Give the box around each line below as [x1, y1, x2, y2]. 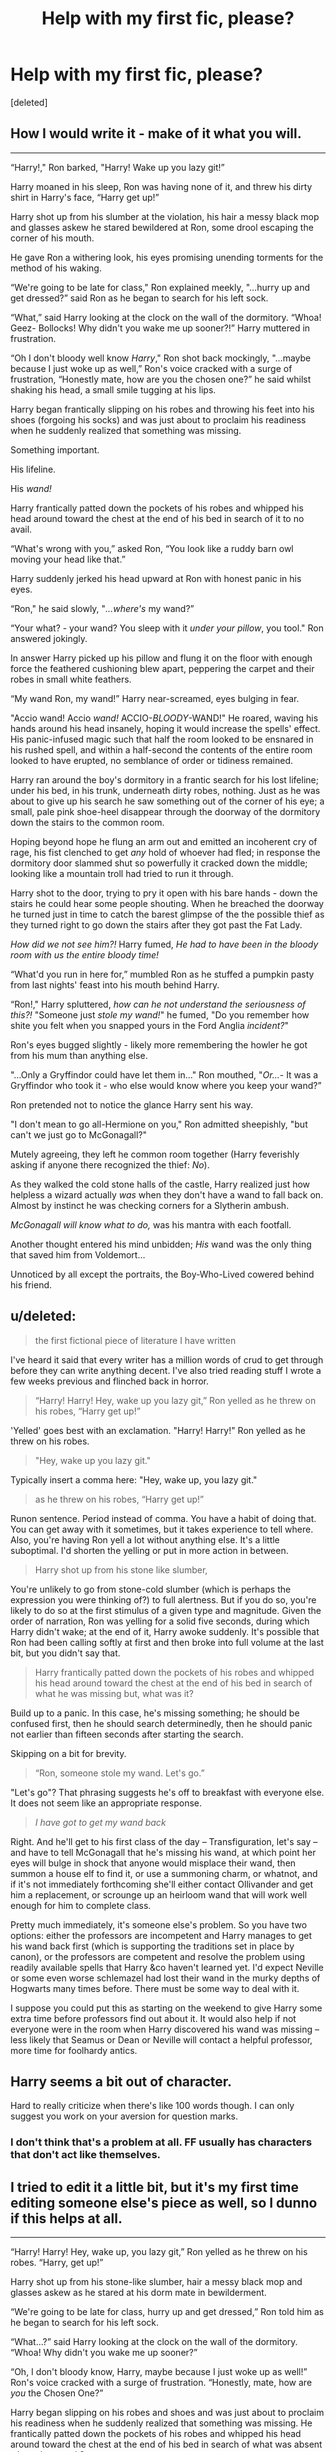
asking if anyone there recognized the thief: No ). [10, 1158, 210, 1171]
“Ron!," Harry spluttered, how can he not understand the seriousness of [10, 998, 307, 1010]
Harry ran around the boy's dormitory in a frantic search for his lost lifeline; [10, 773, 319, 786]
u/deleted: [10, 1308, 77, 1325]
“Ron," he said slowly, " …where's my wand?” [10, 602, 195, 614]
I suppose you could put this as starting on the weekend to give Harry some [10, 2002, 323, 2014]
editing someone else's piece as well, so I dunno [10, 2194, 318, 2211]
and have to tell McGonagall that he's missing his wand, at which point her [10, 1846, 317, 1858]
